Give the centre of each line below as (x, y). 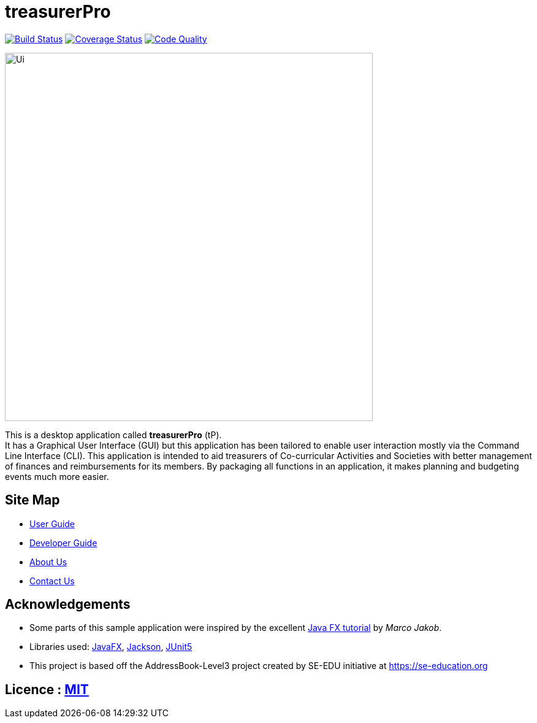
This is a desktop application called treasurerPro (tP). (113, 435)
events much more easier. (57, 476)
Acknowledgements (68, 605)
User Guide (52, 524)
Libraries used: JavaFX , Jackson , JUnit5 (111, 647)
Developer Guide (63, 543)
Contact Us (52, 581)
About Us (48, 562)
